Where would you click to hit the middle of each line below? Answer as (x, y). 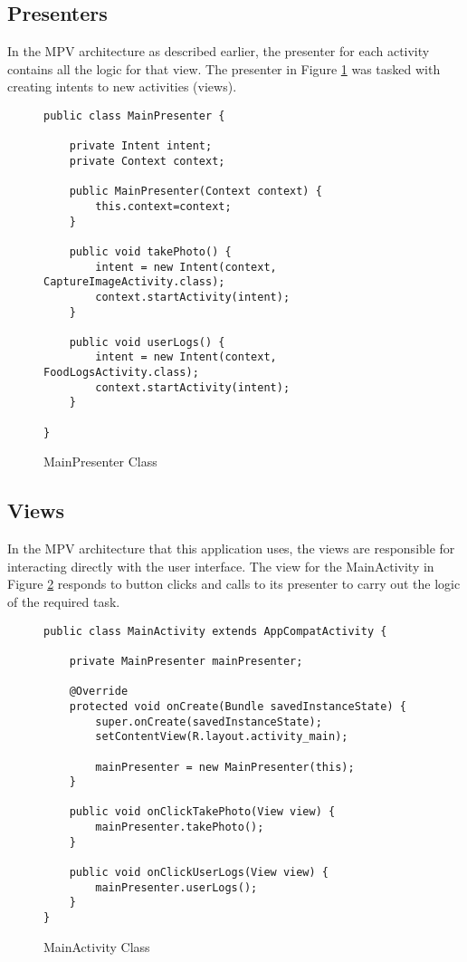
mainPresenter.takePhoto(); (180, 827)
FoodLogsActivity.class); (121, 373)
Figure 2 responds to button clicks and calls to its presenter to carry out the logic (234, 584)
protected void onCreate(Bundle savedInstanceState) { (238, 706)
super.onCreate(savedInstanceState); (209, 721)
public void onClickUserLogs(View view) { (199, 873)
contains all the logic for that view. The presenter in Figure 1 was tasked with (224, 68)
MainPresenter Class (100, 462)
